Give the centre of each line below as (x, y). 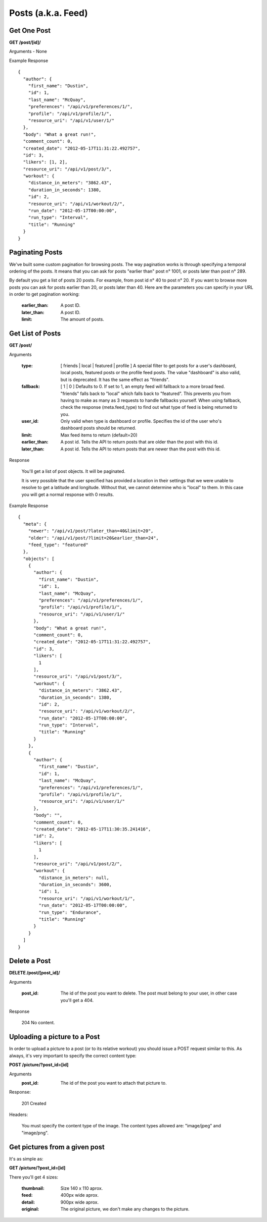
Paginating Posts (36, 252)
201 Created (34, 1103)
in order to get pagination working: (44, 294)
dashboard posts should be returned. (98, 428)
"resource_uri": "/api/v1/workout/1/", (87, 898)
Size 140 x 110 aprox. (82, 1188)
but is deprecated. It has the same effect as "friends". (115, 380)
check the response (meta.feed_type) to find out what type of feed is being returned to (149, 407)
